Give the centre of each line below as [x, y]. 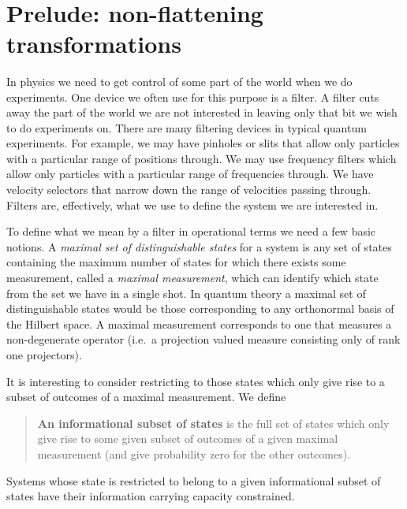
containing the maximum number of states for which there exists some [176, 262]
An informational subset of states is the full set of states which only [213, 423]
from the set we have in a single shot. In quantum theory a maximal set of [186, 293]
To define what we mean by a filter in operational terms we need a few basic [191, 231]
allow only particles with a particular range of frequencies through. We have [190, 174]
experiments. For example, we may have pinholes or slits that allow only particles [203, 143]
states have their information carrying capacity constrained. [151, 496]
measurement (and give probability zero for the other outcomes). [194, 453]
